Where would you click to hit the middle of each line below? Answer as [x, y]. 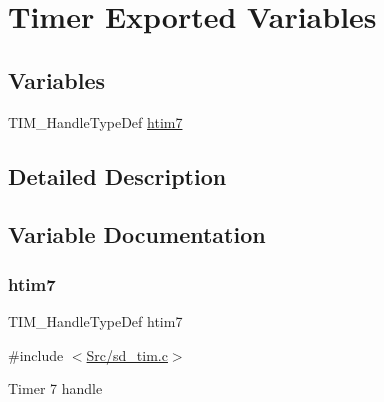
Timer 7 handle [55, 388]
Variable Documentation [137, 234]
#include [36, 354]
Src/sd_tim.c [127, 354]
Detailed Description [117, 175]
